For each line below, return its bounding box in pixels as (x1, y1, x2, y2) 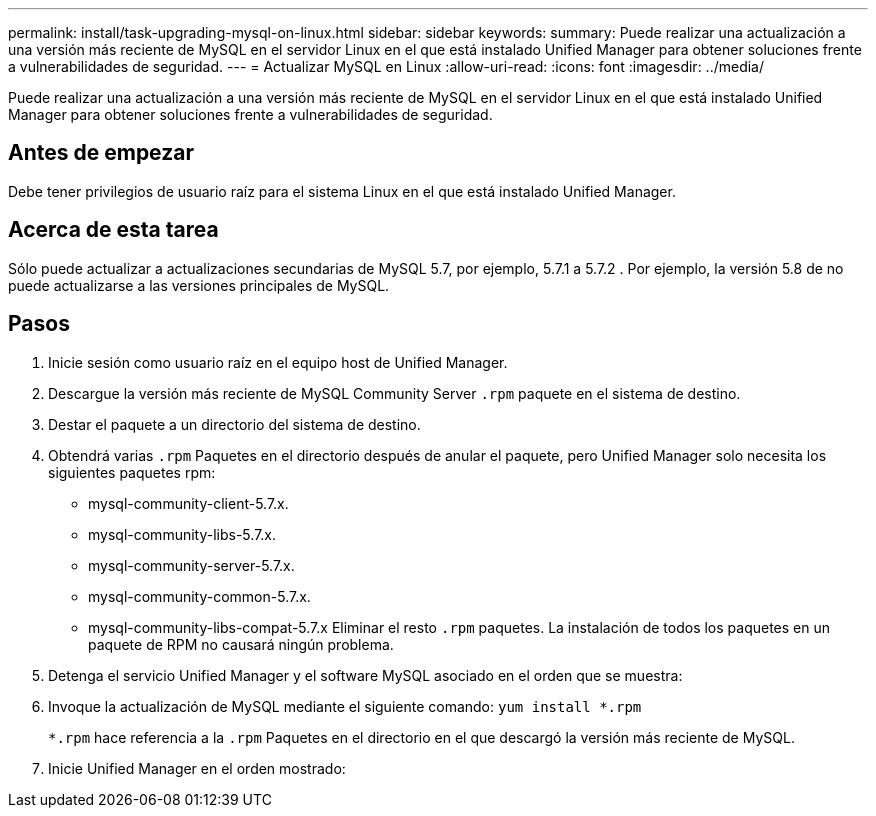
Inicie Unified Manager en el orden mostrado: (48, 759, 346, 777)
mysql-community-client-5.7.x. (88, 494, 289, 512)
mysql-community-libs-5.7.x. (88, 525, 277, 543)
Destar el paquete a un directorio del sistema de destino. (48, 415, 421, 433)
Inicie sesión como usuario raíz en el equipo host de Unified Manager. (48, 353, 508, 371)
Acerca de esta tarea (8, 217, 219, 243)
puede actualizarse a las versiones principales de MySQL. (8, 276, 390, 294)
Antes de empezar (8, 140, 194, 166)
